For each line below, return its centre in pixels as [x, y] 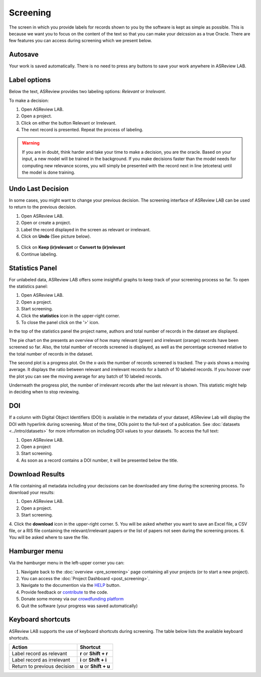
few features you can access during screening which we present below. [80, 41]
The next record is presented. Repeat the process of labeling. [82, 130]
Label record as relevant [39, 654]
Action [20, 647]
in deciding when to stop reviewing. [44, 392]
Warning [31, 143]
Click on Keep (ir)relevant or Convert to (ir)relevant [73, 247]
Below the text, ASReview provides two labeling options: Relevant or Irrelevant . [87, 92]
